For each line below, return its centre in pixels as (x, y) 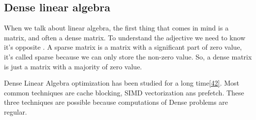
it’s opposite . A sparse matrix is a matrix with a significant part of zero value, (123, 47)
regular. (16, 111)
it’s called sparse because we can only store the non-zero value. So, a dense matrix (128, 56)
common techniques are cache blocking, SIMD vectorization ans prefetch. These (124, 92)
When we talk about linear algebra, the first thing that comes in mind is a (116, 28)
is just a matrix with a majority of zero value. (73, 66)
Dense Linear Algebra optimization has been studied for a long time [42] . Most (122, 83)
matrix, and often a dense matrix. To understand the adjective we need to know (125, 37)
